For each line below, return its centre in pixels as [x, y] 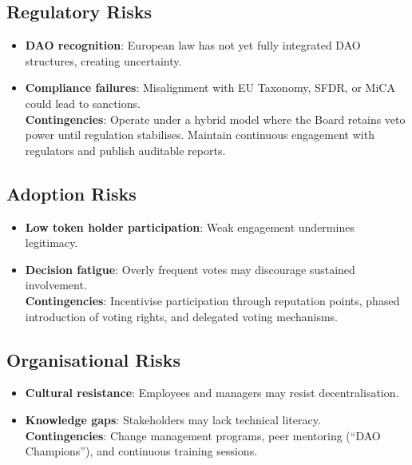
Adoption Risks [71, 193]
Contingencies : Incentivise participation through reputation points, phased [212, 300]
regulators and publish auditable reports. [125, 150]
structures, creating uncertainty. [103, 60]
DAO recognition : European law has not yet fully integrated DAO [193, 45]
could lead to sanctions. [83, 103]
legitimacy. [51, 242]
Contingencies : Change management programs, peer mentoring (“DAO [203, 435]
